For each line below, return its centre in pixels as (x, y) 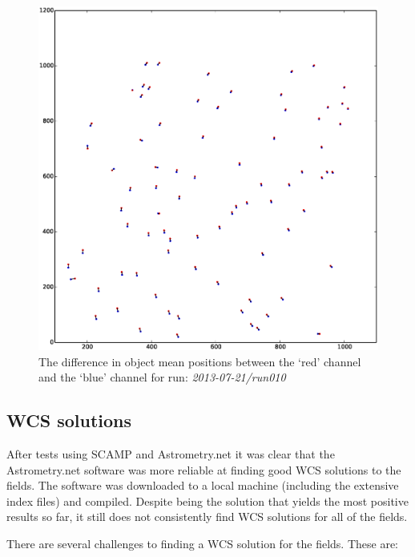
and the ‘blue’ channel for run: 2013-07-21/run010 (162, 377)
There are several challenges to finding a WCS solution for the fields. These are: (202, 543)
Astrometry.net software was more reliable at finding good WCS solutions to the (204, 469)
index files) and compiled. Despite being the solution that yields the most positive (207, 500)
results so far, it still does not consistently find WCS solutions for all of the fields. (207, 517)
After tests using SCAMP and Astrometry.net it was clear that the (171, 454)
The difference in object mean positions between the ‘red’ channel (200, 361)
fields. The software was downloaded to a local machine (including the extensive (203, 485)
